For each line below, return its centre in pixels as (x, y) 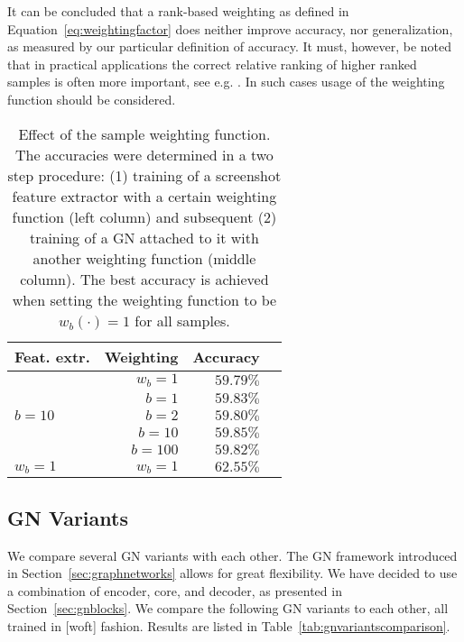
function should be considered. (92, 99)
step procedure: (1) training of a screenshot (144, 175)
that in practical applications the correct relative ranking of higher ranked (212, 64)
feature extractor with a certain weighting (144, 196)
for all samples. (182, 320)
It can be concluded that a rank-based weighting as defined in (178, 11)
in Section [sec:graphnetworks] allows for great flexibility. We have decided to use (232, 573)
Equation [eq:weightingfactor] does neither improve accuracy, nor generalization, (230, 28)
